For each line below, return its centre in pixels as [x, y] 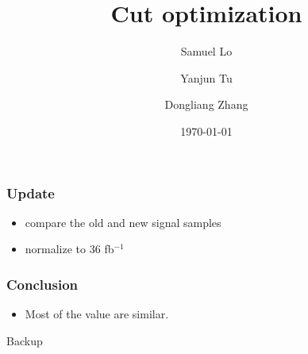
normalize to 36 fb [69, 249]
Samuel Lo [206, 51]
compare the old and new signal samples [123, 222]
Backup [25, 340]
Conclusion [42, 284]
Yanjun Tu [206, 77]
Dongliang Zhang [206, 104]
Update [31, 192]
